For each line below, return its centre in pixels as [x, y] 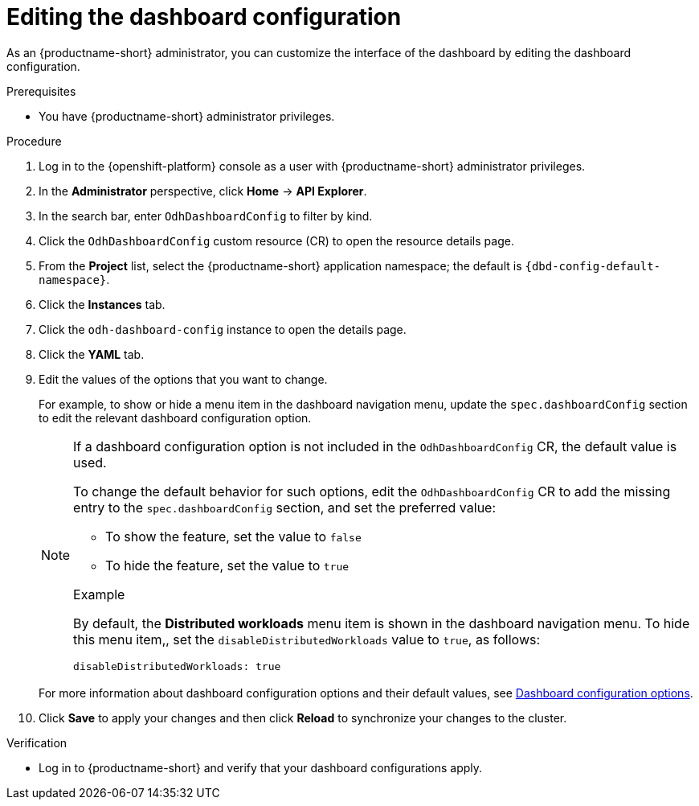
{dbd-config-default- [593, 266]
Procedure [34, 141]
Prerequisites [41, 91]
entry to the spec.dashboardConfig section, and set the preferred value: [285, 507]
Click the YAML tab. [92, 354]
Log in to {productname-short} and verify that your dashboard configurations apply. [261, 767]
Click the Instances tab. [102, 304]
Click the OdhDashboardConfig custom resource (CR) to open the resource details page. [276, 241]
